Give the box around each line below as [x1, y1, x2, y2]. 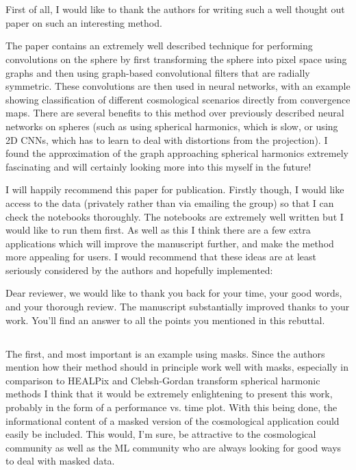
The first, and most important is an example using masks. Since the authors [5, 346, 325, 360]
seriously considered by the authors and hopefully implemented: [5, 262, 273, 277]
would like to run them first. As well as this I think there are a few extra [5, 223, 311, 237]
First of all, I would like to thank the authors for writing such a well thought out [5, 2, 345, 16]
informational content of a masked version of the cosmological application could [5, 413, 340, 428]
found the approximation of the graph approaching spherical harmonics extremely [5, 146, 348, 160]
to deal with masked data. [5, 454, 115, 468]
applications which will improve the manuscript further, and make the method [5, 236, 334, 250]
